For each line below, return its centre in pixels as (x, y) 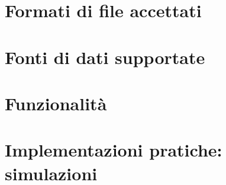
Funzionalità (56, 103)
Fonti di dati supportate (105, 57)
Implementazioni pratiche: (114, 150)
